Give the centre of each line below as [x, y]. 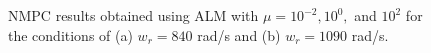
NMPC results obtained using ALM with [133, 15]
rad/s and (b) [239, 34]
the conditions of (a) [70, 34]
